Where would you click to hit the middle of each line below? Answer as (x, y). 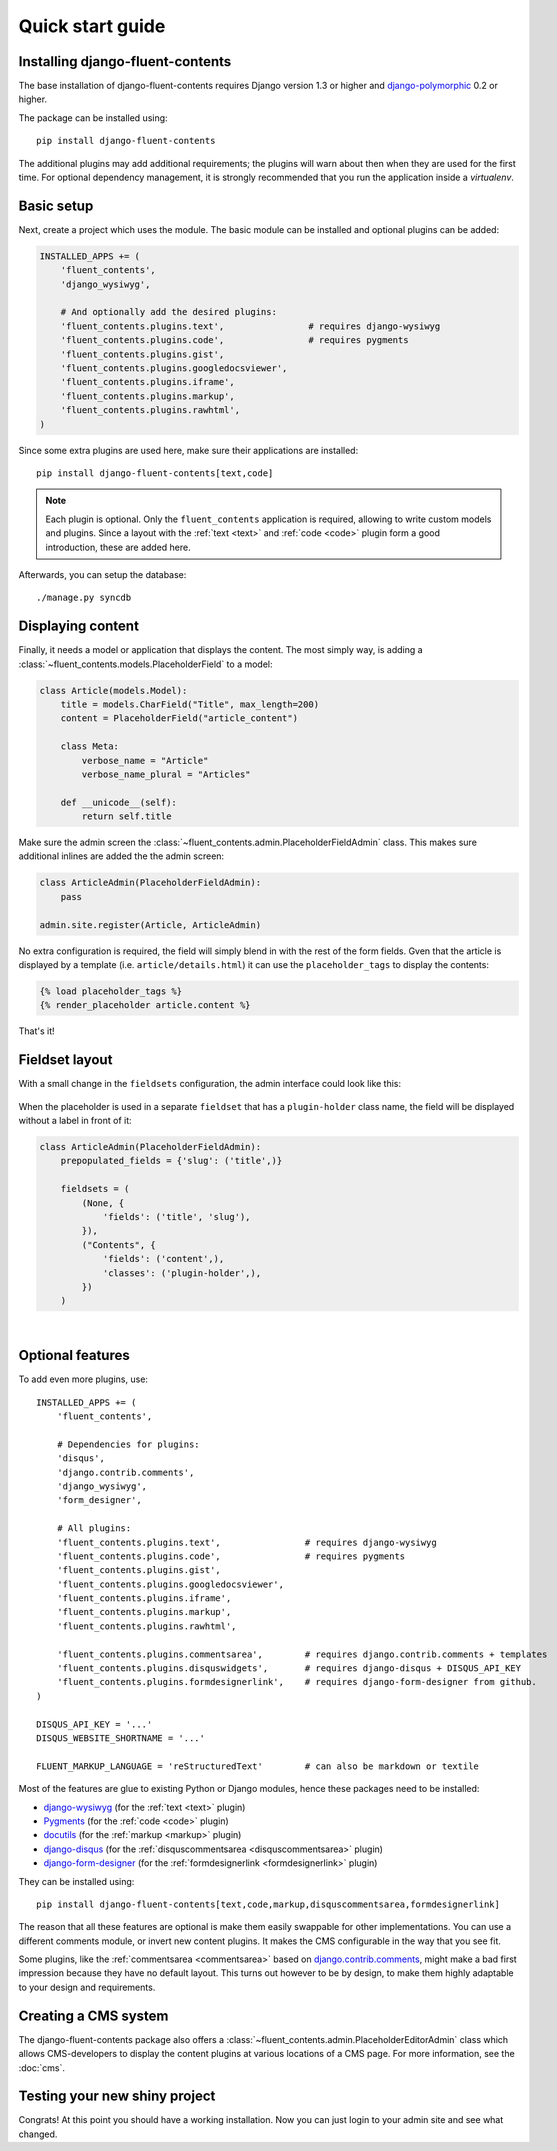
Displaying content (79, 626)
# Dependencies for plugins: (128, 1444)
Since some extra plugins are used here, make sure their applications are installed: (188, 450)
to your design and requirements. (87, 1987)
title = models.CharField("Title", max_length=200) (190, 704)
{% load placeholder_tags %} (111, 991)
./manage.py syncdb (84, 598)
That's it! (36, 1031)
